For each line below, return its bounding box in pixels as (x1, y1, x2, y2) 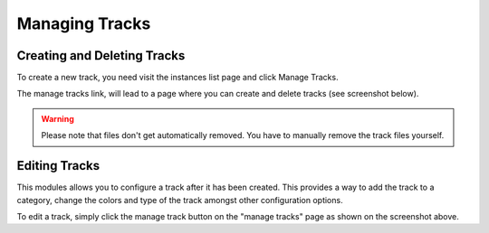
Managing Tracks (16, 14, 151, 33)
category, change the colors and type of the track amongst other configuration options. (16, 194, 343, 205)
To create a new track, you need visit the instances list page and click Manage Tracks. (16, 72, 339, 83)
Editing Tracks (16, 158, 100, 173)
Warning (41, 113, 74, 124)
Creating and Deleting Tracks (16, 48, 186, 63)
